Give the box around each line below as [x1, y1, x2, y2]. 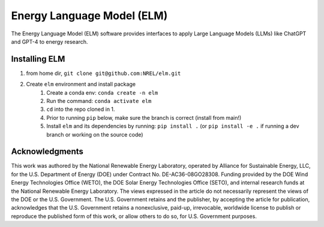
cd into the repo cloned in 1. [46, 105, 115, 113]
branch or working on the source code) [46, 131, 143, 138]
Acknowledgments [11, 147, 84, 157]
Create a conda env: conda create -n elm [46, 89, 158, 96]
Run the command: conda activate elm [46, 98, 152, 105]
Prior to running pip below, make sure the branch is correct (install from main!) [46, 114, 242, 121]
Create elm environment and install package [26, 81, 136, 88]
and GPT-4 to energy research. [11, 38, 88, 45]
